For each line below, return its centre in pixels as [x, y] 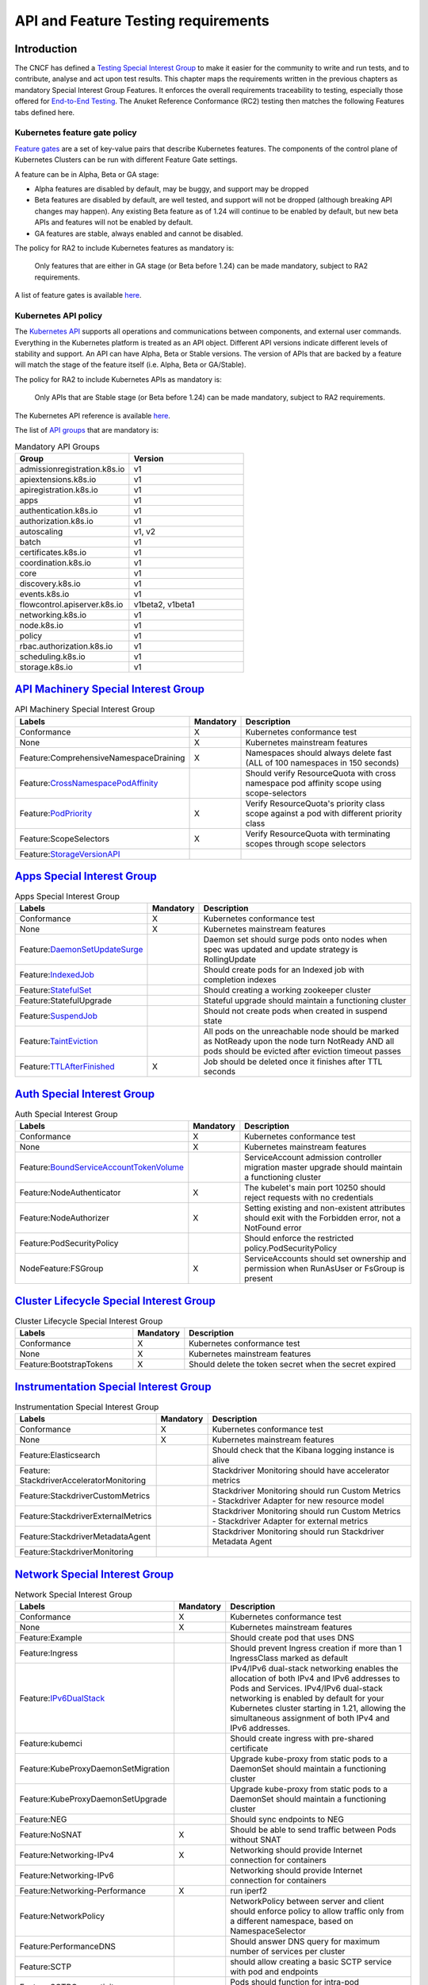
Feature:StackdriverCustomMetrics [85, 1496]
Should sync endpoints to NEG [287, 1820]
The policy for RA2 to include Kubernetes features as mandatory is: [124, 248]
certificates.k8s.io [53, 552]
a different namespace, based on [292, 1921]
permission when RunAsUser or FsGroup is [325, 1269]
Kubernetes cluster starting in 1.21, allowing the [318, 1709]
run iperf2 [249, 1891]
